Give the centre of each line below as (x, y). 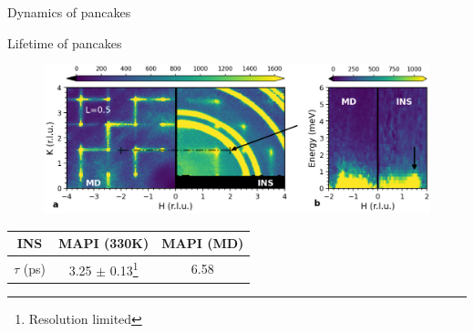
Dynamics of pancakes (69, 12)
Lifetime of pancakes (65, 42)
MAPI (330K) (103, 243)
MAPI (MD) (203, 243)
